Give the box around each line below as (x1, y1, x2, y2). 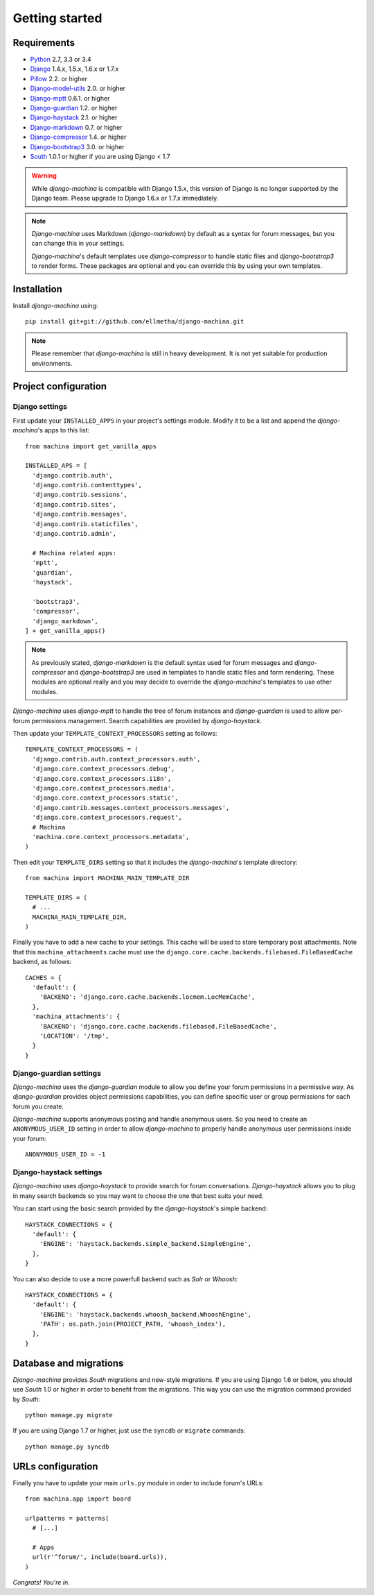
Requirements (12, 37, 75, 49)
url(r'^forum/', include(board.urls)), (32, 1553, 168, 1561)
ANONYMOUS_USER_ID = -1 (25, 1151, 106, 1158)
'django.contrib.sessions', (32, 491, 128, 499)
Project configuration (12, 380, 107, 392)
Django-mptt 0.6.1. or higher (30, 94, 110, 102)
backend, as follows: (12, 958, 72, 966)
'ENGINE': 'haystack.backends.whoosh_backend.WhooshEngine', (39, 1310, 252, 1318)
